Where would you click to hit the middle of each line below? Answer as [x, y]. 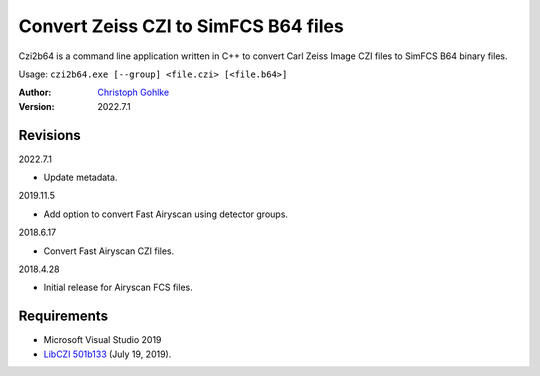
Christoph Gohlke [133, 92]
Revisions [50, 135]
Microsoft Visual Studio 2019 [102, 340]
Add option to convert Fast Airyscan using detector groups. [166, 214]
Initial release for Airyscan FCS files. [118, 287]
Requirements [63, 316]
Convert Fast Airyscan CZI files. [109, 251]
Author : [35, 92]
